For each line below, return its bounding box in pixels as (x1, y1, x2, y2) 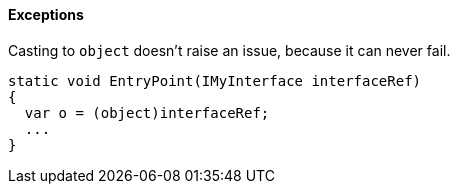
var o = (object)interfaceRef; (24, 104, 270, 121)
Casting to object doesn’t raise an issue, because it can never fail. (8, 41, 451, 59)
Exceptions (8, 6, 84, 23)
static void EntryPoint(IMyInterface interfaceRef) (8, 72, 422, 89)
